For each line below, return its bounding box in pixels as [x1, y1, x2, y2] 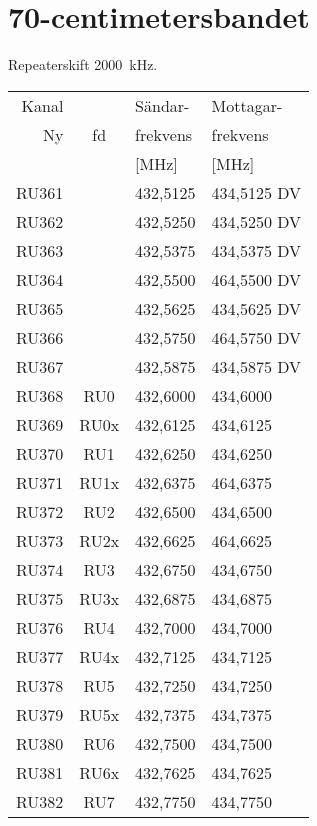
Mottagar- [211, 93, 283, 117]
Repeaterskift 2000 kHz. [8, 54, 158, 75]
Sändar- [135, 93, 190, 117]
